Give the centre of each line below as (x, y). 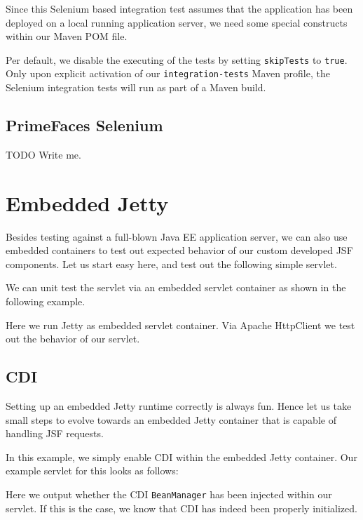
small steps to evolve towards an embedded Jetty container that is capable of (171, 419)
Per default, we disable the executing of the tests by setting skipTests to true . (177, 59)
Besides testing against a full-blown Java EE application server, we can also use (177, 236)
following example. (46, 301)
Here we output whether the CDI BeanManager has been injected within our (169, 494)
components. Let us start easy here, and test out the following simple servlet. (171, 264)
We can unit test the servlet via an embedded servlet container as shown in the (176, 287)
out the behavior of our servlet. (73, 339)
